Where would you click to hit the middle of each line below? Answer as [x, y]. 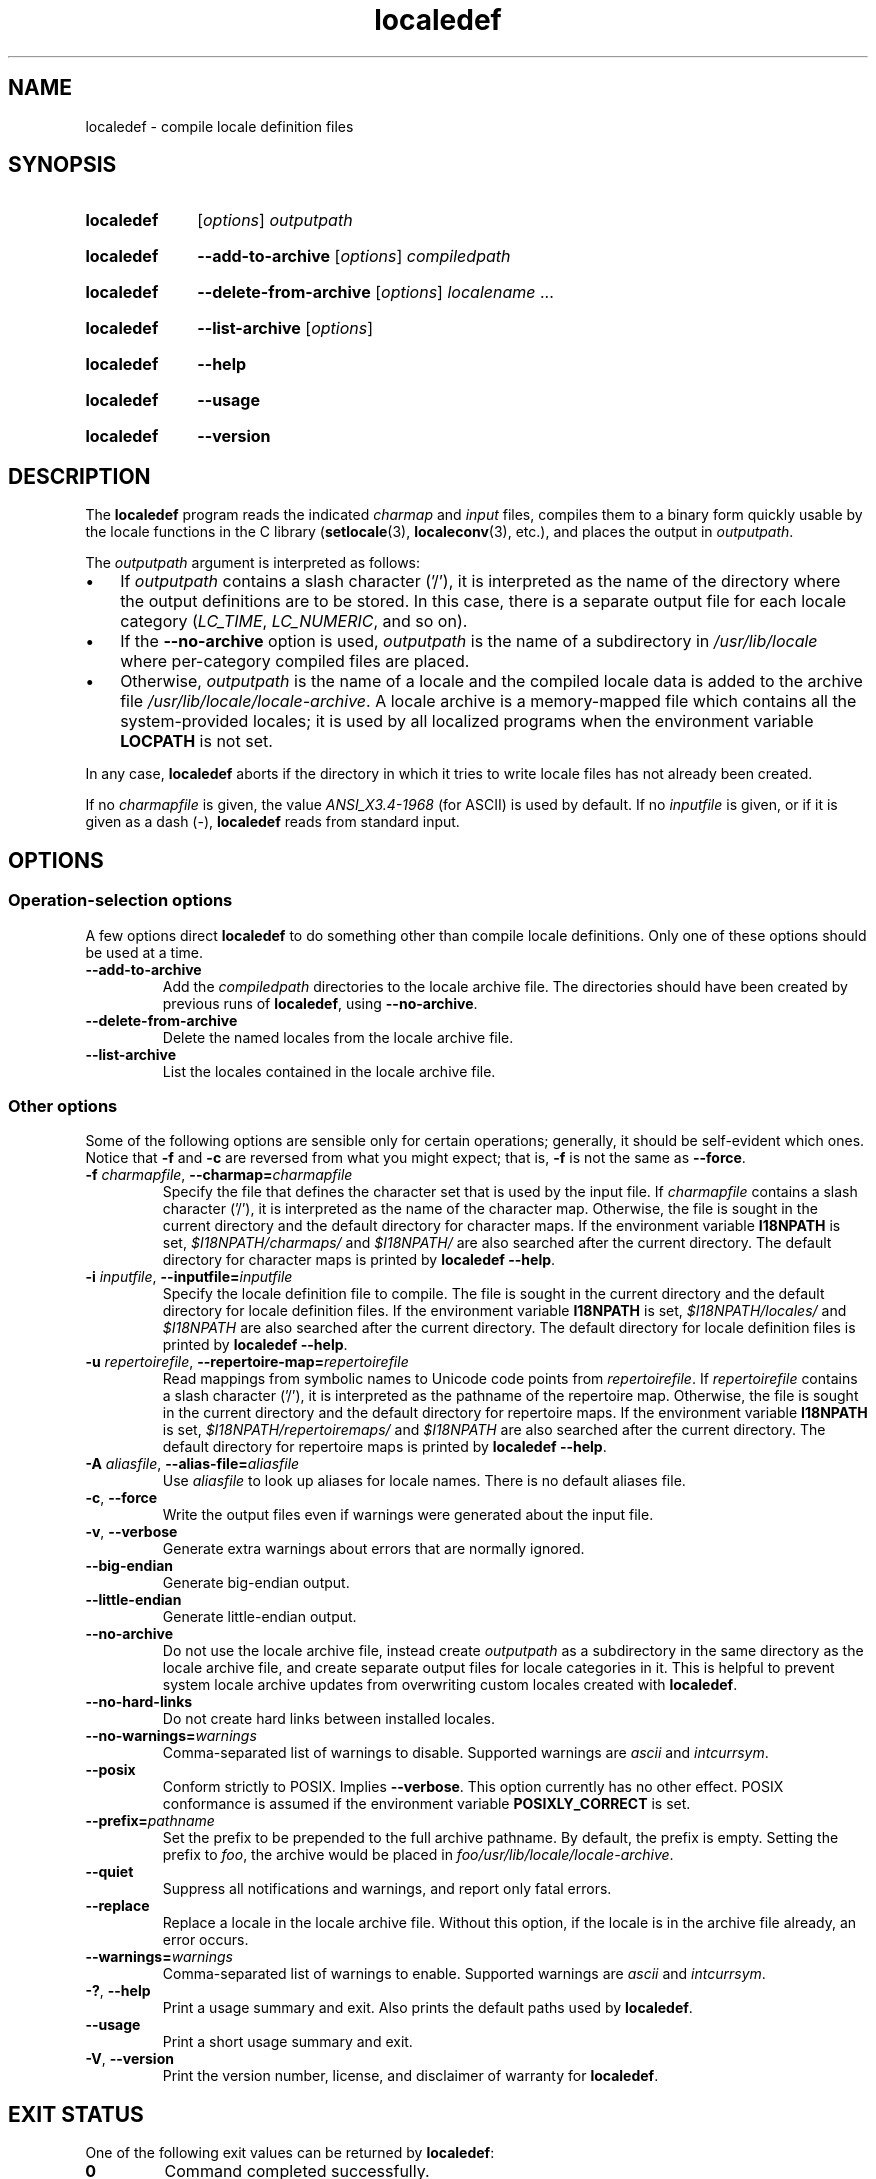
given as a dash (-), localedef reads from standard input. [272, 822]
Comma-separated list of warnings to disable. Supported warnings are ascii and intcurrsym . [465, 1753]
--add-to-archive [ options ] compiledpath [354, 256]
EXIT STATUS [76, 2114]
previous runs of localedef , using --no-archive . [320, 1003]
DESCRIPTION [79, 476]
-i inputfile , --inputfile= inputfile [189, 1277]
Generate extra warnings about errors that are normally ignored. [373, 1549]
